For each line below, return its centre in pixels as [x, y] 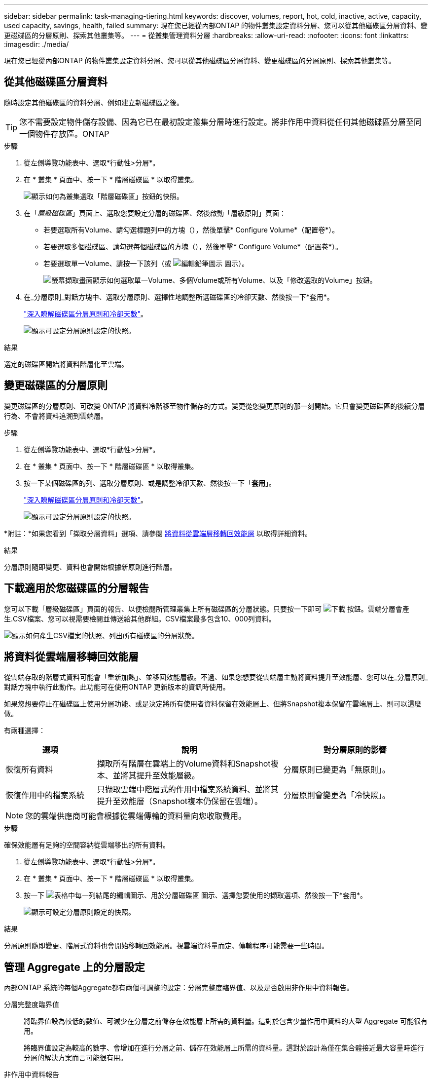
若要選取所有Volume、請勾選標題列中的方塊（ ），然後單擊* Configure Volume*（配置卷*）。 [191, 230]
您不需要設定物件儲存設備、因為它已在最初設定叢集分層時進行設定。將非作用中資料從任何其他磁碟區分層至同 [221, 122]
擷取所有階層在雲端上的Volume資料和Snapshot [184, 764]
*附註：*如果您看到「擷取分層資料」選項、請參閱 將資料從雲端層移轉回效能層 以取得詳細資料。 [158, 533]
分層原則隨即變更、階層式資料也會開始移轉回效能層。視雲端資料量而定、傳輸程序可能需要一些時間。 [166, 946]
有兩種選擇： [25, 731]
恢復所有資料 [29, 770]
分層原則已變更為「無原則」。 [337, 770]
